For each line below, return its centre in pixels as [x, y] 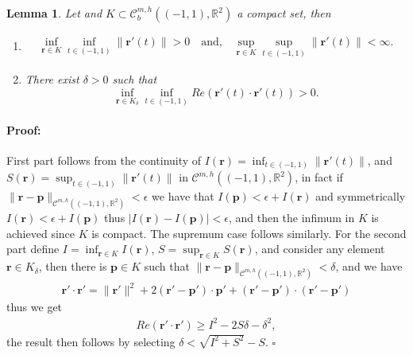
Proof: [24, 129]
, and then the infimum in [291, 218]
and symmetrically [361, 196]
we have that [183, 196]
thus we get [35, 307]
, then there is [73, 266]
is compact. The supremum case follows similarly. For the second [249, 233]
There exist [52, 79]
